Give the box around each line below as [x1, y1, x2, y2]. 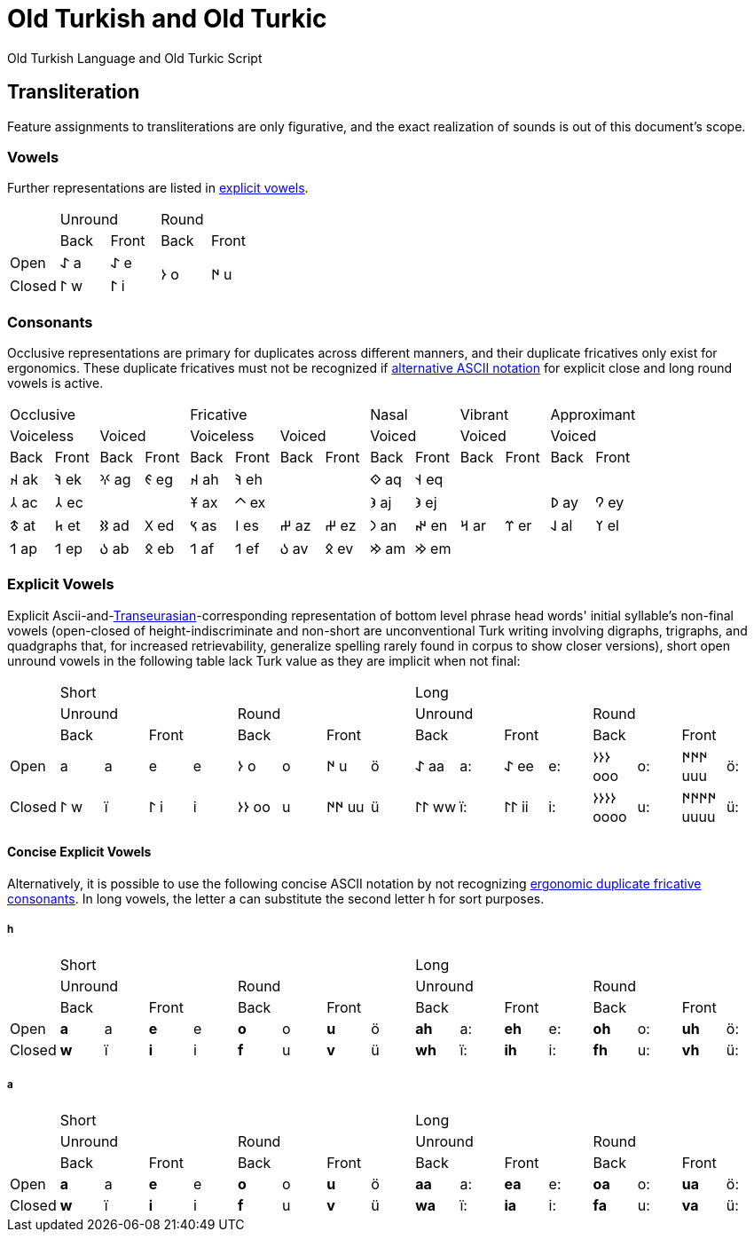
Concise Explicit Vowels [7, 844, 152, 860]
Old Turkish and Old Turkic [7, 4, 327, 34]
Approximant [550, 406, 636, 424]
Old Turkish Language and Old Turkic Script [7, 50, 263, 66]
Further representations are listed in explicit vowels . [7, 180, 309, 196]
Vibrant [459, 406, 509, 424]
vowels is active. [7, 375, 104, 391]
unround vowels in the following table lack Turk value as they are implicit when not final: [7, 652, 521, 668]
